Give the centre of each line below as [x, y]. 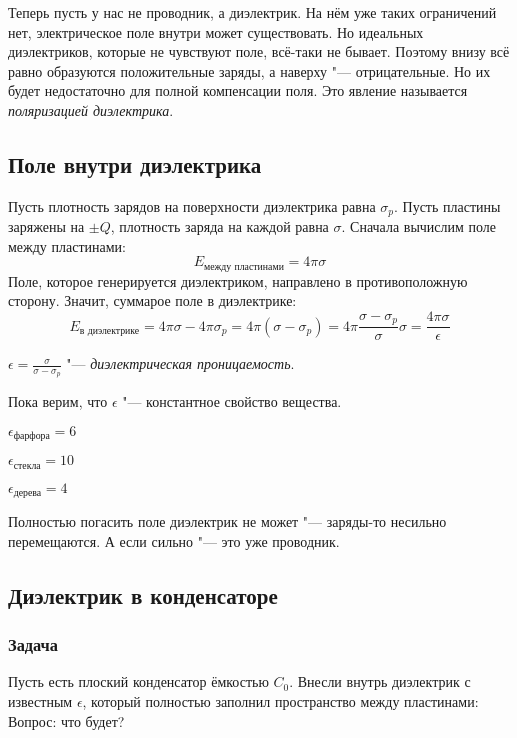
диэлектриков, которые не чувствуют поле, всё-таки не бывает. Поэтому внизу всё [259, 51]
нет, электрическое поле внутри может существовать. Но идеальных [216, 31]
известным [40, 701]
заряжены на [46, 226]
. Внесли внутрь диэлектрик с [380, 681]
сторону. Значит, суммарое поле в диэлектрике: [152, 300]
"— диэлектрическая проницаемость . [180, 363]
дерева [27, 493]
